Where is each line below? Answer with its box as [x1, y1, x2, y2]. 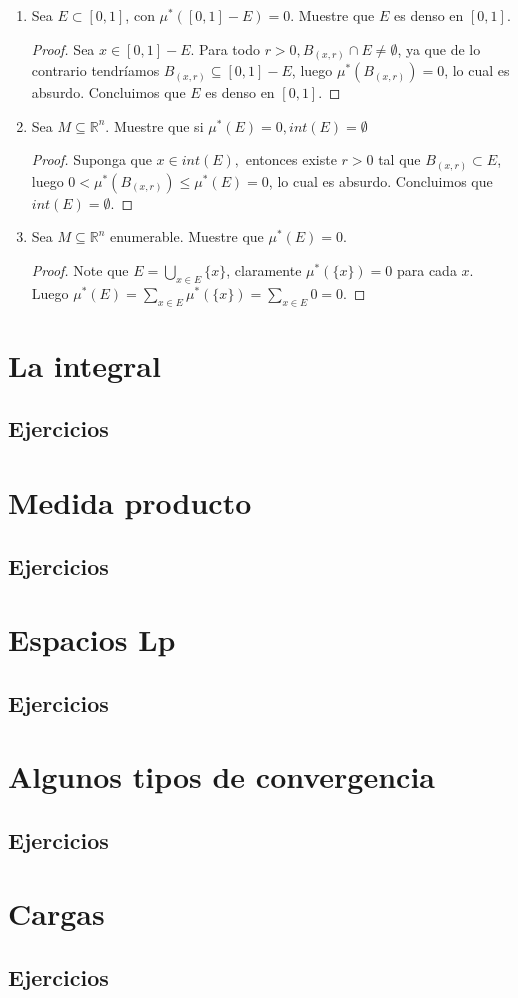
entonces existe [245, 149, 337, 170]
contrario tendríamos [31, 60, 160, 81]
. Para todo [190, 38, 260, 59]
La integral [8, 344, 161, 385]
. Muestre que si [105, 115, 204, 136]
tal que [378, 149, 421, 170]
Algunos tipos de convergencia [8, 756, 436, 797]
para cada [396, 260, 457, 280]
